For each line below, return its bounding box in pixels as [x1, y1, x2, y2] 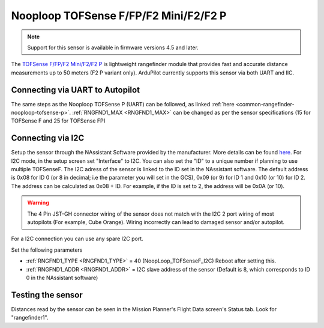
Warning [27, 199, 49, 207]
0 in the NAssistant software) [26, 274, 98, 281]
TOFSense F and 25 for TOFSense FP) [11, 117, 106, 124]
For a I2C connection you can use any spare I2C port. [11, 235, 143, 243]
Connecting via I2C [11, 133, 85, 144]
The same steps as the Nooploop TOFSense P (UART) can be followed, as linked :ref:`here [11, 100, 235, 108]
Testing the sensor [11, 290, 83, 300]
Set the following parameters [11, 246, 83, 254]
